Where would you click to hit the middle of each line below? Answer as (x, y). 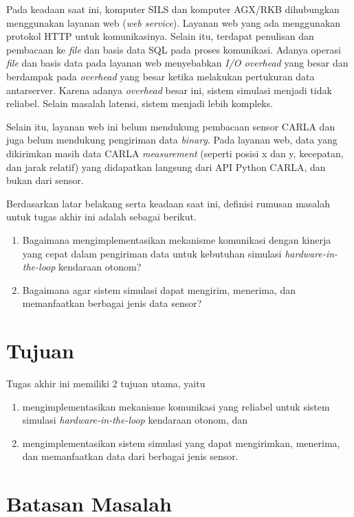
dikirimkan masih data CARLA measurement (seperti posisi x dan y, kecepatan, (175, 153)
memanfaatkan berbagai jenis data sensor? (112, 303)
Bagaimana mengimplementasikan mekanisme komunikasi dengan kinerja (177, 239)
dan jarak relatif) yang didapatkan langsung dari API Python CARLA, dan (166, 166)
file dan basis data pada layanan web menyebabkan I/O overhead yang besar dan (177, 63)
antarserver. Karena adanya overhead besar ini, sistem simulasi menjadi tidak (169, 90)
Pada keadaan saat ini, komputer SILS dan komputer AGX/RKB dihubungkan (173, 9)
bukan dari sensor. (45, 180)
